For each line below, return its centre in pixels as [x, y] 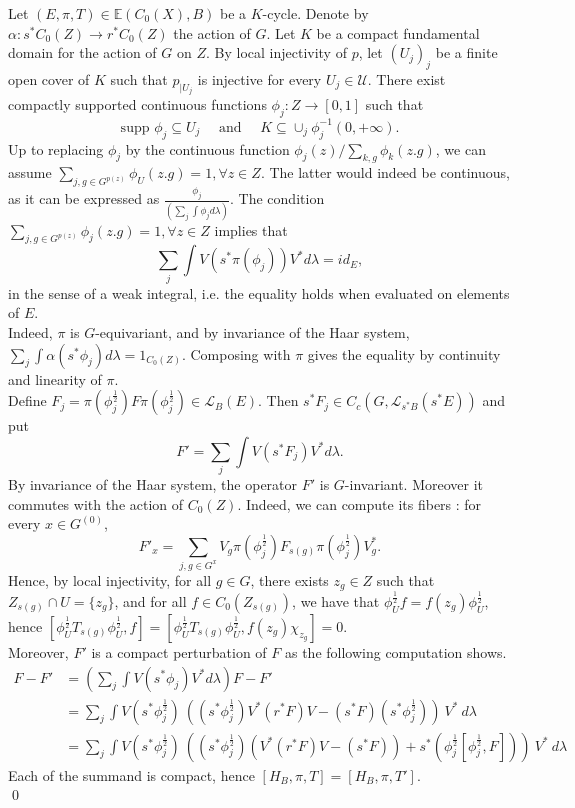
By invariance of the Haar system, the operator [153, 484]
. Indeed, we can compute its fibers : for [359, 503]
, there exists [289, 579]
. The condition [277, 198]
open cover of [49, 78]
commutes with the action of [96, 503]
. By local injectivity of [276, 52]
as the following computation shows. [395, 651]
